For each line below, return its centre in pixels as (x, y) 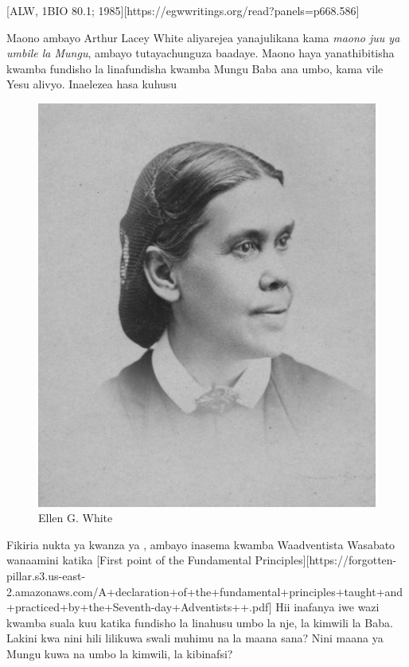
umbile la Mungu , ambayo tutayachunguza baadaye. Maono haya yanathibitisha (201, 53)
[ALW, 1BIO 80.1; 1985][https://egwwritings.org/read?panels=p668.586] (183, 10)
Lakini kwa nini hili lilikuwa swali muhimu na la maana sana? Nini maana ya (195, 638)
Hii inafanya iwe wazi (327, 607)
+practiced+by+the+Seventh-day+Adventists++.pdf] (139, 607)
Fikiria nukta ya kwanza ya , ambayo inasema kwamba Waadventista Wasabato (201, 544)
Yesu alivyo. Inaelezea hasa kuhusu (92, 84)
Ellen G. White (76, 518)
